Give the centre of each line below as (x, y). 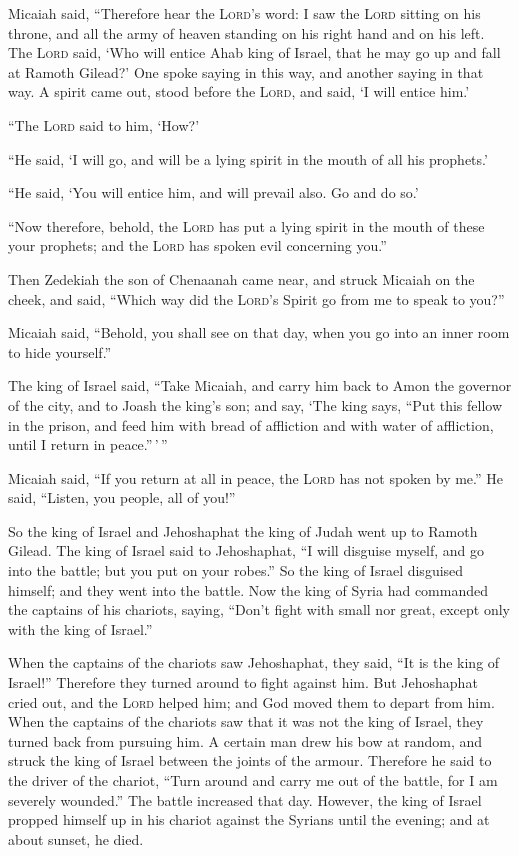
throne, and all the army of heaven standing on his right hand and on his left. (246, 32)
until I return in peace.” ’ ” (88, 444)
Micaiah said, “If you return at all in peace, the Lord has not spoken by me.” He (256, 477)
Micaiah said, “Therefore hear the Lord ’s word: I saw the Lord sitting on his (244, 13)
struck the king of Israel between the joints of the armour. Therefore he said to (250, 760)
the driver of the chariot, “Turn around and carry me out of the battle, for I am (253, 780)
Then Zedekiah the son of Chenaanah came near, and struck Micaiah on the (241, 278)
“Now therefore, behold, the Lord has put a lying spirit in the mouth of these (246, 225)
